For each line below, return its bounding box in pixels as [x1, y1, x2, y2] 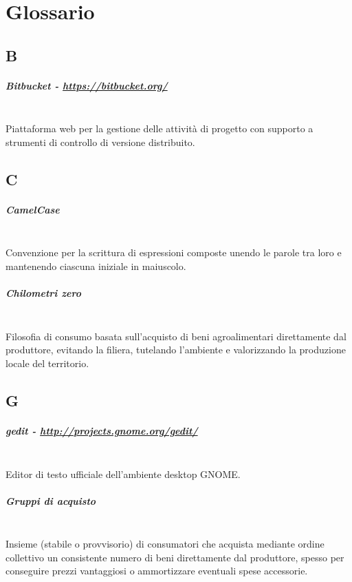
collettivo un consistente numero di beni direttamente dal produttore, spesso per [5, 550, 344, 564]
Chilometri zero [5, 286, 81, 300]
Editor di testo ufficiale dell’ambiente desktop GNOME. [5, 466, 241, 481]
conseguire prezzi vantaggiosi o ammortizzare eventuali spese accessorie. [5, 563, 308, 578]
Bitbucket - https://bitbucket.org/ [5, 78, 168, 92]
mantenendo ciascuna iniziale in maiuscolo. [5, 259, 186, 273]
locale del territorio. [5, 355, 89, 370]
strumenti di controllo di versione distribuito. [5, 134, 195, 149]
